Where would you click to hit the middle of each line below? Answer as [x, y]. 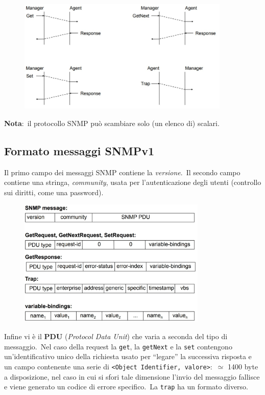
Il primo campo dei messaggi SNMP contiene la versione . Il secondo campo [122, 172]
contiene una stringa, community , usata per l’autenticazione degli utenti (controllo [133, 182]
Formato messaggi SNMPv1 [79, 150]
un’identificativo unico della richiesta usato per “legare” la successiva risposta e [128, 356]
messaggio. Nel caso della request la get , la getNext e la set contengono [118, 346]
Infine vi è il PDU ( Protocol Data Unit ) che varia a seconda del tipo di [116, 336]
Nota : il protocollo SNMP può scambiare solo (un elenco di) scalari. [112, 123]
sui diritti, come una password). [54, 192]
